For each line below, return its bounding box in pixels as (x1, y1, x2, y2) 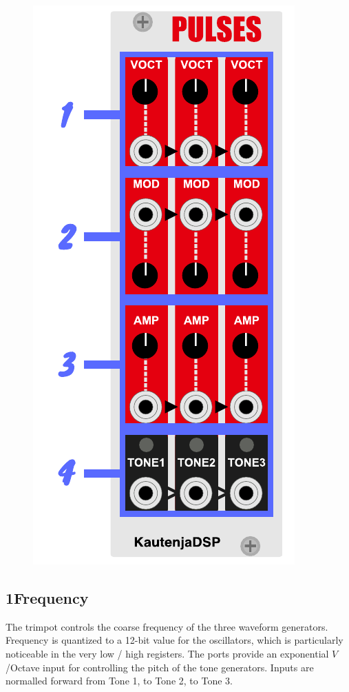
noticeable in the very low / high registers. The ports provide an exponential (6, 646, 329, 660)
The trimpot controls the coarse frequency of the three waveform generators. (6, 619, 328, 633)
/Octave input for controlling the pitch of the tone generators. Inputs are (6, 660, 314, 674)
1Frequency (6, 587, 89, 608)
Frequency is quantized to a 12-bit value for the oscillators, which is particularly (6, 633, 343, 647)
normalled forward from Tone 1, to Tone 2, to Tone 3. (6, 673, 233, 688)
